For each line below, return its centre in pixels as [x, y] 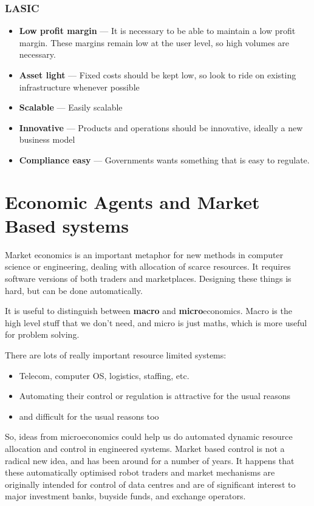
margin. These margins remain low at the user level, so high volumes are [154, 42]
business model [47, 139]
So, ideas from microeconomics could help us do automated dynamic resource [149, 436]
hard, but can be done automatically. [74, 290]
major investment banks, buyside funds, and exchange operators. [125, 496]
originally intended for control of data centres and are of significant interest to [150, 484]
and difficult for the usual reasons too [89, 416]
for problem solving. [42, 334]
